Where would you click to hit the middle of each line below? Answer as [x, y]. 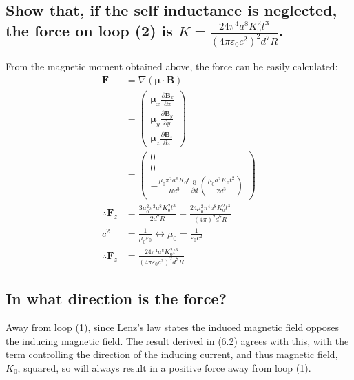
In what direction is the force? [116, 298]
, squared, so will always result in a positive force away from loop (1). [164, 367]
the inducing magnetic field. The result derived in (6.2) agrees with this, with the [177, 340]
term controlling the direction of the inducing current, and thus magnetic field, [172, 354]
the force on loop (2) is [89, 31]
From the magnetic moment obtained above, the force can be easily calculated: [172, 66]
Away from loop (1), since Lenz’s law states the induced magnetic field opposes [173, 327]
